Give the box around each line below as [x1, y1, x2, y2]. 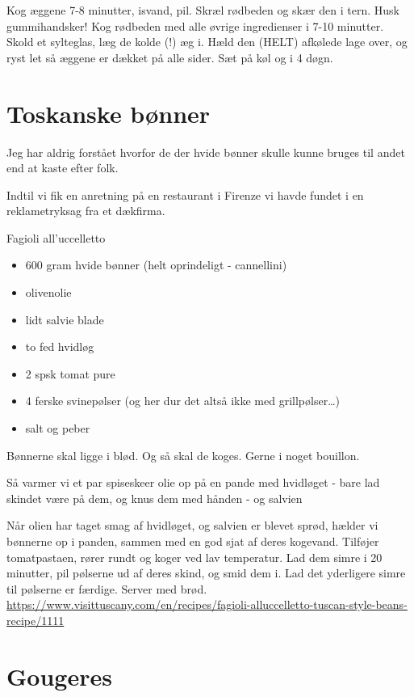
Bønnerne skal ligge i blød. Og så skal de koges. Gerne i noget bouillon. [6, 446, 360, 463]
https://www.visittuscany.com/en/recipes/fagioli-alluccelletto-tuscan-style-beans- [6, 596, 408, 613]
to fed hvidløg [25, 338, 94, 355]
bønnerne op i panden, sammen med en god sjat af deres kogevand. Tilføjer [6, 533, 379, 549]
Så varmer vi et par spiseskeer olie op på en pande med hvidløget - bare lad [6, 474, 380, 491]
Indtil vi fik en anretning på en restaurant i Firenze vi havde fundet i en [6, 186, 364, 203]
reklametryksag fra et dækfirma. [6, 202, 165, 219]
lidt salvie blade [25, 310, 104, 327]
